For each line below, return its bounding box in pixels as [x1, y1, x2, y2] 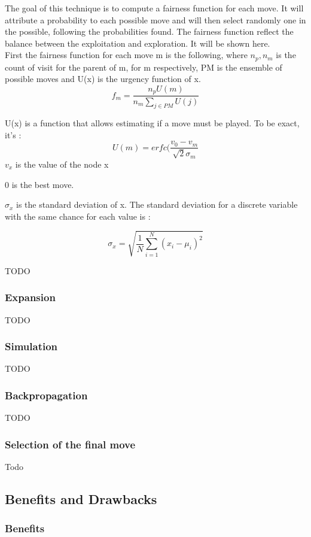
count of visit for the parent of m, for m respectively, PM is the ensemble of [5, 60, 282, 73]
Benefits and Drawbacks [5, 490, 157, 508]
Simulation [5, 339, 58, 354]
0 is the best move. [5, 178, 74, 190]
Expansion [5, 290, 56, 305]
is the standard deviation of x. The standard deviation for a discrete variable [16, 198, 298, 211]
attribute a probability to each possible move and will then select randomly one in [5, 13, 306, 26]
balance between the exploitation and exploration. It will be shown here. [5, 37, 270, 49]
